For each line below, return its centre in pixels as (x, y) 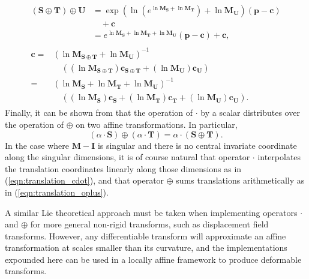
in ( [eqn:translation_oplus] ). (57, 192)
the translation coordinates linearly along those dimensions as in (123, 168)
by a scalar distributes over (250, 112)
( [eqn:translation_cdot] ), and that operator (85, 180)
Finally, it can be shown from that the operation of (99, 112)
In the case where (37, 145)
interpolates (279, 157)
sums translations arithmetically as (240, 180)
